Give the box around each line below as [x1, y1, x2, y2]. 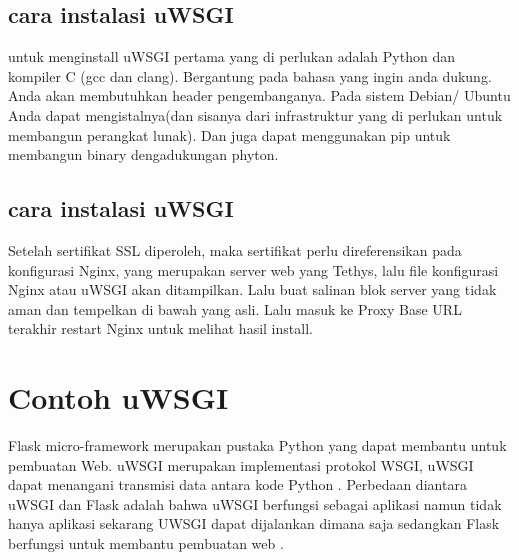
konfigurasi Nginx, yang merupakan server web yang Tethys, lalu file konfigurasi [8, 259, 499, 280]
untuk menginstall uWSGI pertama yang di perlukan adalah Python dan [8, 46, 455, 67]
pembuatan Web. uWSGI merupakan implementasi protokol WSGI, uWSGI [8, 454, 474, 475]
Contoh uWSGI [8, 377, 229, 418]
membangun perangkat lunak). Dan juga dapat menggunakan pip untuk [8, 124, 451, 145]
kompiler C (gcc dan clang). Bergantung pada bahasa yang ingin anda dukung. [8, 65, 492, 86]
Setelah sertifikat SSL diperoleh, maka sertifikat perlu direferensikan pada [8, 239, 462, 260]
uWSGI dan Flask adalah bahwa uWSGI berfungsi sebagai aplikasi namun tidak [8, 493, 502, 514]
